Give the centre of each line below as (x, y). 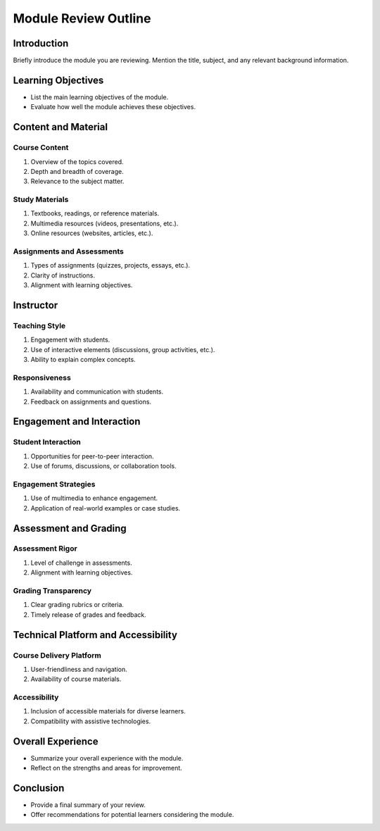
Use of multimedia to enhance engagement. (94, 498)
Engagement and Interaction (77, 421)
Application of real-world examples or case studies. (106, 508)
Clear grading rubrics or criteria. (77, 605)
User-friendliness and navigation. (79, 669)
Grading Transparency (52, 591)
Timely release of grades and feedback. (89, 614)
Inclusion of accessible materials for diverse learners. (108, 711)
